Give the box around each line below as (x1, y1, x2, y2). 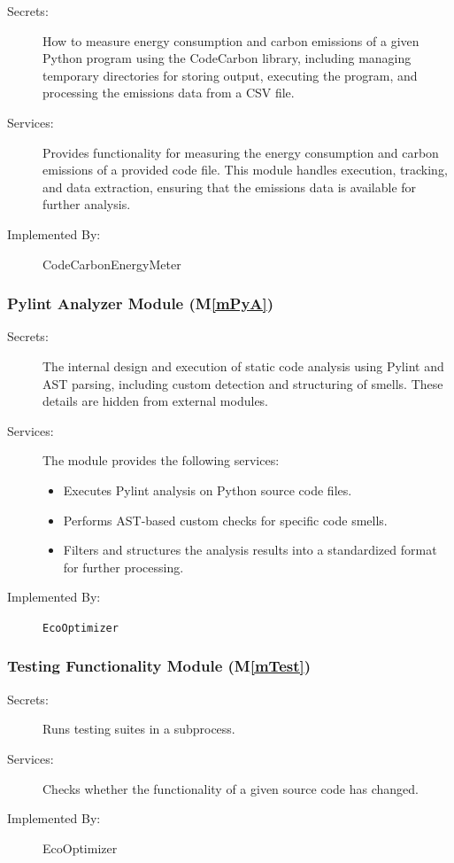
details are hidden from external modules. (42, 392, 269, 410)
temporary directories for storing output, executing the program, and (42, 66, 418, 84)
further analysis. (42, 195, 131, 214)
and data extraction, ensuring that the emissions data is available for (42, 177, 417, 196)
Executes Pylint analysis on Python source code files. (63, 480, 352, 499)
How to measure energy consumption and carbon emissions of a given (42, 31, 419, 50)
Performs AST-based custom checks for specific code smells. (63, 510, 388, 529)
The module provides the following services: (42, 451, 280, 470)
